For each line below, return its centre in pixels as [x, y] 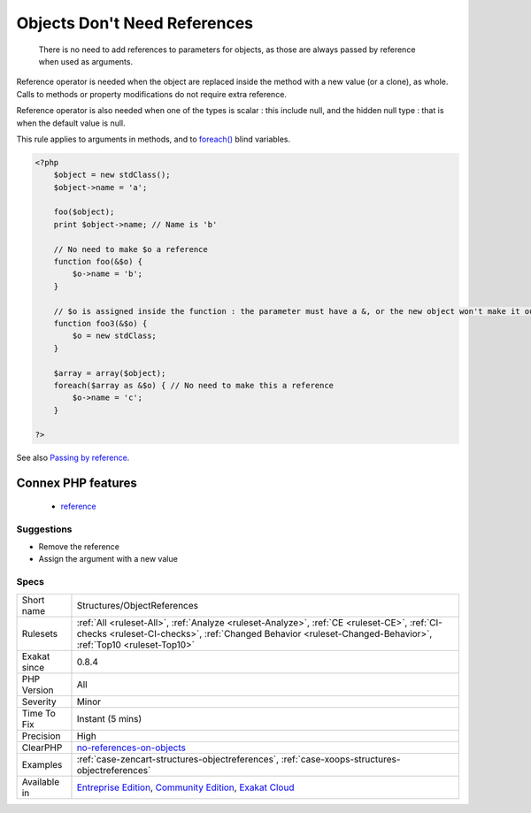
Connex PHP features [77, 483]
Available [41, 781]
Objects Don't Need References [135, 23]
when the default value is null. [71, 123]
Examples [42, 764]
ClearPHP [42, 748]
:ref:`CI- [426, 622]
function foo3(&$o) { [100, 323]
